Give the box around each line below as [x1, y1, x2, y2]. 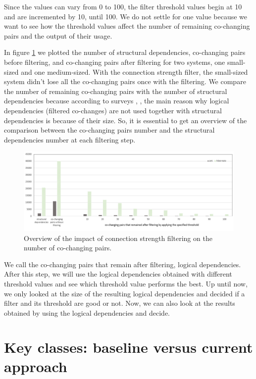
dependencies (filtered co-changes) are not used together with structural [4, 105, 222, 115]
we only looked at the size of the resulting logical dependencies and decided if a [4, 288, 245, 298]
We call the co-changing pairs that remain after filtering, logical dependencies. [4, 259, 241, 269]
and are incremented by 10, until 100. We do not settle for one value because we [4, 11, 248, 21]
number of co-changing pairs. [24, 242, 112, 253]
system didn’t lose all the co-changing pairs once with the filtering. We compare [4, 76, 246, 87]
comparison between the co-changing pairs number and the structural [4, 125, 215, 135]
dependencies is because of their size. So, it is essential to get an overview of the [4, 115, 247, 125]
